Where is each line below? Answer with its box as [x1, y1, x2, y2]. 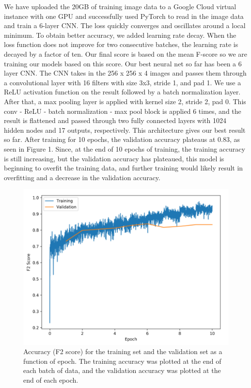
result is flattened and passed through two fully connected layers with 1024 [4, 115, 227, 125]
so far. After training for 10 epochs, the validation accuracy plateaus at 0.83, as [4, 134, 240, 144]
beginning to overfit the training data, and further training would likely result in [4, 163, 243, 173]
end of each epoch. [23, 375, 78, 385]
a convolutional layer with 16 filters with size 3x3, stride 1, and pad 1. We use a [4, 77, 241, 87]
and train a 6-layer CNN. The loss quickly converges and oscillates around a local [4, 20, 246, 31]
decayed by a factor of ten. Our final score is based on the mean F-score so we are [4, 48, 247, 59]
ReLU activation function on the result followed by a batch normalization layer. [4, 87, 241, 97]
